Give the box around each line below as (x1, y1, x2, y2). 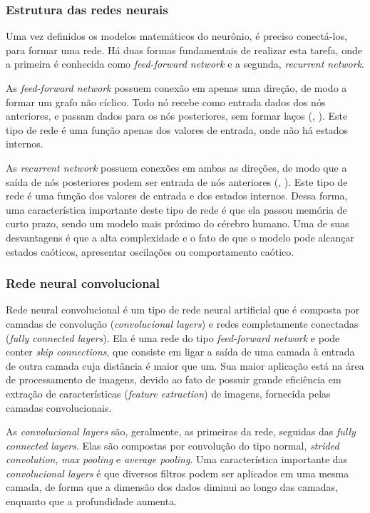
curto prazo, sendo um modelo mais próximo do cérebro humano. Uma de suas (6, 216, 349, 231)
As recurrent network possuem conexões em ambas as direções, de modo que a (6, 160, 347, 175)
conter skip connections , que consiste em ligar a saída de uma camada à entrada (6, 344, 355, 359)
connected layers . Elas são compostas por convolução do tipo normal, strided (6, 437, 339, 452)
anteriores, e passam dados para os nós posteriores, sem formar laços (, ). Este (6, 108, 348, 123)
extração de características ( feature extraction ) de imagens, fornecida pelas (6, 385, 331, 400)
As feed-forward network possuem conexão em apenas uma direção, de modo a (6, 81, 347, 95)
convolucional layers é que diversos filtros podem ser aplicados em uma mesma (6, 465, 349, 480)
